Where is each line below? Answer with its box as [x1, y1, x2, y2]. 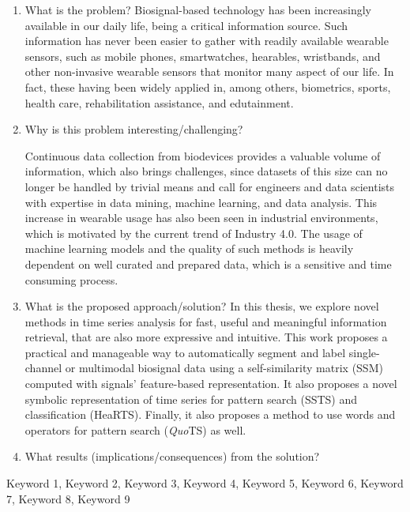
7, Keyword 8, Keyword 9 [6, 490, 130, 506]
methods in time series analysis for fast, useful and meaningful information [24, 313, 387, 329]
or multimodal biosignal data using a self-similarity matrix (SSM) [65, 360, 383, 376]
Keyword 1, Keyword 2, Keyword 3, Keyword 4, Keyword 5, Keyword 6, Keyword [6, 475, 404, 491]
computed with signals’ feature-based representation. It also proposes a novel [24, 375, 397, 392]
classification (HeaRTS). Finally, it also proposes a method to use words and [24, 406, 396, 423]
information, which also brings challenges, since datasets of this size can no [24, 163, 388, 179]
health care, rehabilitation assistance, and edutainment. [24, 94, 294, 111]
